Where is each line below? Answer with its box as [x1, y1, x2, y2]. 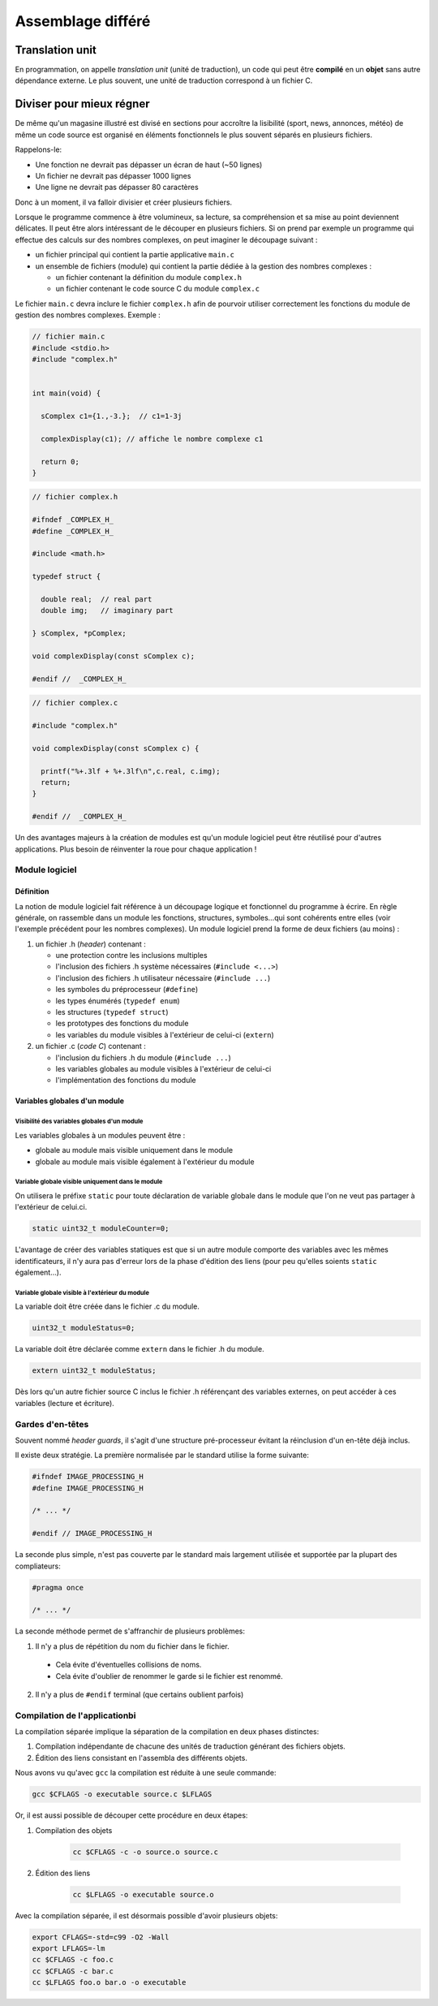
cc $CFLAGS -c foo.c [32, 1955, 114, 1965]
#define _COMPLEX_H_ [32, 526, 114, 536]
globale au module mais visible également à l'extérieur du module [35, 1157, 255, 1167]
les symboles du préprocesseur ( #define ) [55, 985, 199, 994]
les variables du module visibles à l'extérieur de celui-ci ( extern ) [55, 1029, 275, 1039]
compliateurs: [15, 1561, 61, 1571]
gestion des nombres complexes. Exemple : [15, 310, 161, 320]
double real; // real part [41, 594, 152, 604]
